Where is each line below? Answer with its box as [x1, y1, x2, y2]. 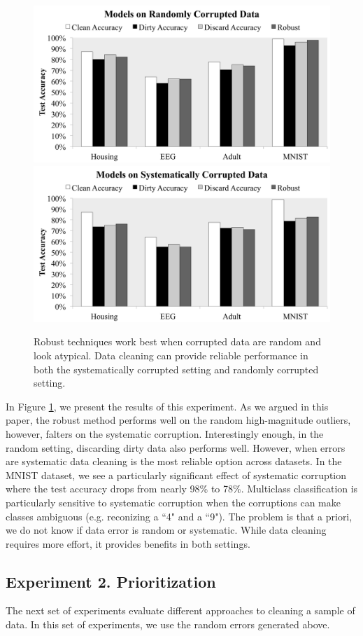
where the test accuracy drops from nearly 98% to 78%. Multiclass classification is [6, 481, 358, 496]
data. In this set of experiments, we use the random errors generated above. [6, 617, 330, 632]
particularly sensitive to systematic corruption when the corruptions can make [6, 495, 341, 509]
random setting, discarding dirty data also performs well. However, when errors [6, 440, 346, 455]
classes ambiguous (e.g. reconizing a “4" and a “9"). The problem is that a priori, [6, 509, 353, 523]
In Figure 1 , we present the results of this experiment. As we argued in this [6, 399, 329, 413]
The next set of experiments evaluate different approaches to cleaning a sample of [6, 603, 355, 618]
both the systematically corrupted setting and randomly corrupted [34, 361, 319, 376]
